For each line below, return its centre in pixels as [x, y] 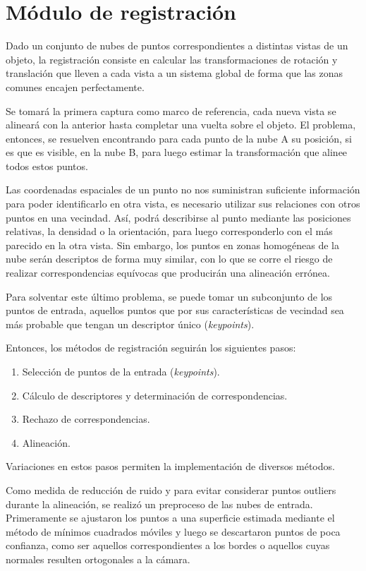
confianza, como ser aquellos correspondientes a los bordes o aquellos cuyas [168, 545]
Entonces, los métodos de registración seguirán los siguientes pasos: [151, 348]
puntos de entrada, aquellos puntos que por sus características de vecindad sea [175, 310]
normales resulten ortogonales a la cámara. [98, 559]
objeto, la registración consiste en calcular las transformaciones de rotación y [172, 59]
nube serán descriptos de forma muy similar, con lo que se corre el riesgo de [169, 259]
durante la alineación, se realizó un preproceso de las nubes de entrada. [159, 504]
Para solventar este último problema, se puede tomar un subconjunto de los [169, 296]
